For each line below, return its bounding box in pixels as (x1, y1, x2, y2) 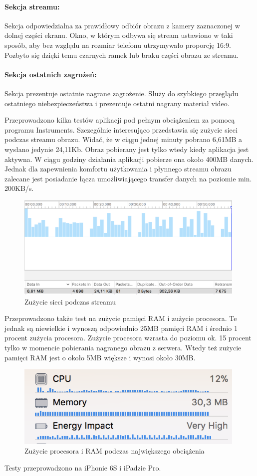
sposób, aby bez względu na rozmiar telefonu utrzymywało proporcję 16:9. (4, 39, 231, 50)
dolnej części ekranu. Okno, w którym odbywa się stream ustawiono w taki (4, 30, 233, 40)
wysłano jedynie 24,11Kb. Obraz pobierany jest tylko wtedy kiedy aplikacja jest (4, 144, 249, 154)
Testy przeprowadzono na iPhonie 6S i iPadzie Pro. (4, 463, 161, 473)
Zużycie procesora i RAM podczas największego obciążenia (24, 446, 205, 456)
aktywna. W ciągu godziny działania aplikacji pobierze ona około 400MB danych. (4, 154, 254, 164)
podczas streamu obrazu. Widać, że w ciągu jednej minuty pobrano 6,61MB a (4, 134, 243, 145)
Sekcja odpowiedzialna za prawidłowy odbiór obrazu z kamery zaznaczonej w (4, 20, 240, 30)
